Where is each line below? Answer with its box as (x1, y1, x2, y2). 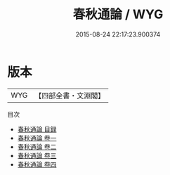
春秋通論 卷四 (17, 160, 57, 169)
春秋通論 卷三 (17, 151, 57, 160)
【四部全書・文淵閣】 (34, 91, 105, 101)
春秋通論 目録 (17, 124, 57, 134)
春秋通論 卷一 (17, 134, 57, 142)
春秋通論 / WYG (72, 6, 164, 22)
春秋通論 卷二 (17, 142, 57, 151)
